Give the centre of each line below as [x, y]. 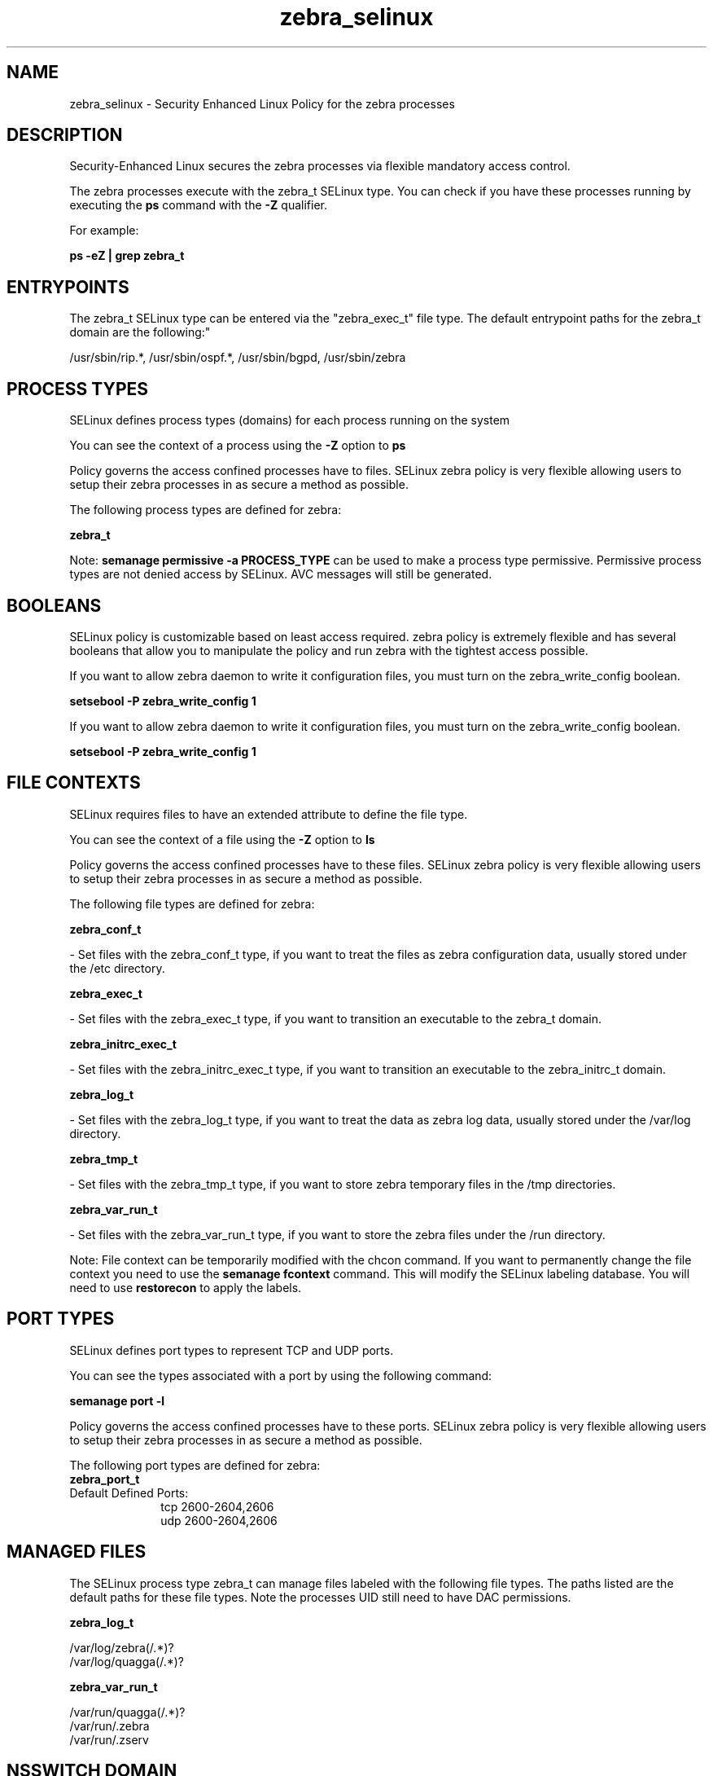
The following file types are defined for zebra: [192, 903]
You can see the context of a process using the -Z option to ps [238, 446]
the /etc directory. [117, 968]
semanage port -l [117, 1400]
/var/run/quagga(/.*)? [127, 1712]
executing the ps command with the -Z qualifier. [198, 205]
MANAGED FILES [77, 1552]
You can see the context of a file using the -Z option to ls [222, 839]
